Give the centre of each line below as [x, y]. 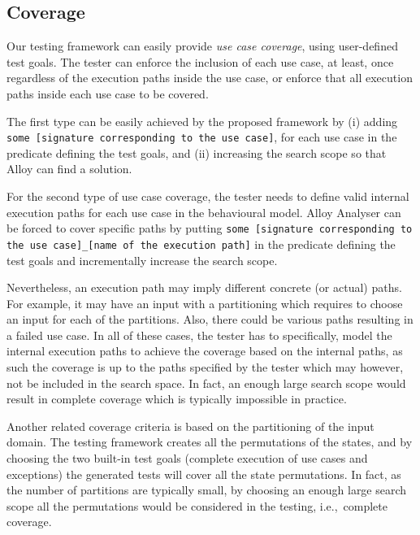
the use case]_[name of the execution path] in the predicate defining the [201, 244]
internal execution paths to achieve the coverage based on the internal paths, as [205, 351]
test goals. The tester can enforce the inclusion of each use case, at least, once [200, 61]
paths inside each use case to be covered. [108, 93]
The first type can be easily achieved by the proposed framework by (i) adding [202, 121]
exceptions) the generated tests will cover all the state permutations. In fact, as [204, 474]
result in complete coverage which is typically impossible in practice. [177, 399]
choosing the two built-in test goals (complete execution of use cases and [187, 458]
